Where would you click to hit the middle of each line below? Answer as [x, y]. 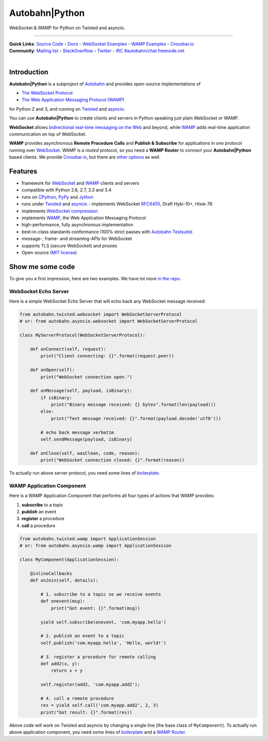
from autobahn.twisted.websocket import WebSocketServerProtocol [101, 314]
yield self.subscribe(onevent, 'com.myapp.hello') [103, 622]
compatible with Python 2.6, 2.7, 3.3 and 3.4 [67, 190]
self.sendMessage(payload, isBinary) [86, 439]
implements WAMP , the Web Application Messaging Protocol [84, 218]
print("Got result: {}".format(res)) [86, 712]
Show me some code [42, 267]
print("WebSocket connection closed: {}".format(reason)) [112, 460]
